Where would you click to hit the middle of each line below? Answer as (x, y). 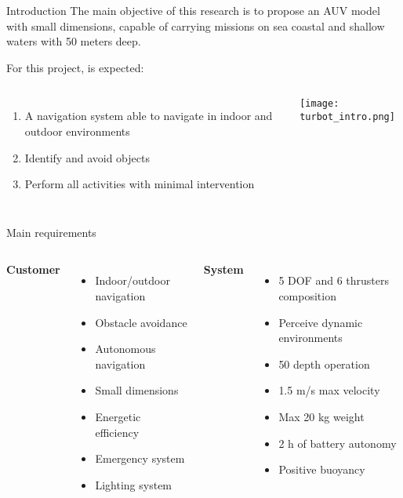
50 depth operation (324, 364)
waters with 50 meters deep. (74, 41)
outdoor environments (77, 131)
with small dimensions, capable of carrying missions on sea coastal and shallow (196, 25)
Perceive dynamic (321, 322)
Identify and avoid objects (87, 157)
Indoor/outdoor (133, 280)
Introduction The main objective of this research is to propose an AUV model (193, 10)
